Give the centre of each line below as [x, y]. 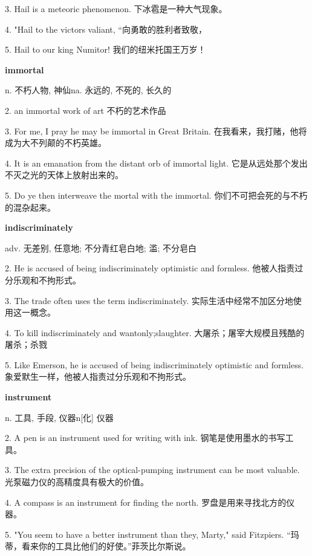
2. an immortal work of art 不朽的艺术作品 [86, 110]
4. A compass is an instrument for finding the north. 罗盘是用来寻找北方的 [146, 502]
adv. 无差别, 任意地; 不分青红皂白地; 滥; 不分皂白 [101, 247]
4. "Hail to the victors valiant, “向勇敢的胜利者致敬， [106, 29]
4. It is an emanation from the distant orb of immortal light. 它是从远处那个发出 [156, 163]
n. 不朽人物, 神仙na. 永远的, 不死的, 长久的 [88, 90]
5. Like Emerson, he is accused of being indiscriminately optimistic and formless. [154, 364]
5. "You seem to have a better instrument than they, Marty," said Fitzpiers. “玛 [152, 534]
